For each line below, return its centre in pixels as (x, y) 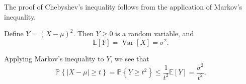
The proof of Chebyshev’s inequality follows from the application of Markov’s (123, 7)
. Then (83, 33)
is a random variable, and (155, 33)
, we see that (130, 58)
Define (14, 33)
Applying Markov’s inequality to (54, 58)
